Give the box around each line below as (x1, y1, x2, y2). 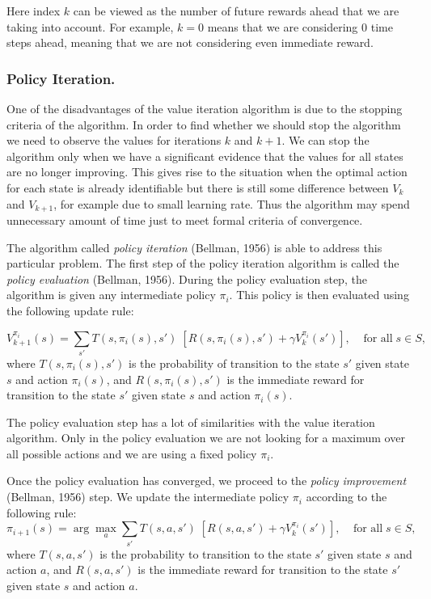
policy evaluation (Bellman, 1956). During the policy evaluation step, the (6, 270, 367, 287)
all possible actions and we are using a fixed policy (6, 445, 257, 462)
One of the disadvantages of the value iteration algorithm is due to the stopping (6, 100, 403, 116)
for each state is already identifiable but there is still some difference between (6, 179, 389, 196)
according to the (306, 488, 387, 505)
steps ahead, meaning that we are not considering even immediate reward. (6, 34, 374, 51)
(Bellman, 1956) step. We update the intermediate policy (6, 488, 289, 505)
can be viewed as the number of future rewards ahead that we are (73, 2, 399, 19)
